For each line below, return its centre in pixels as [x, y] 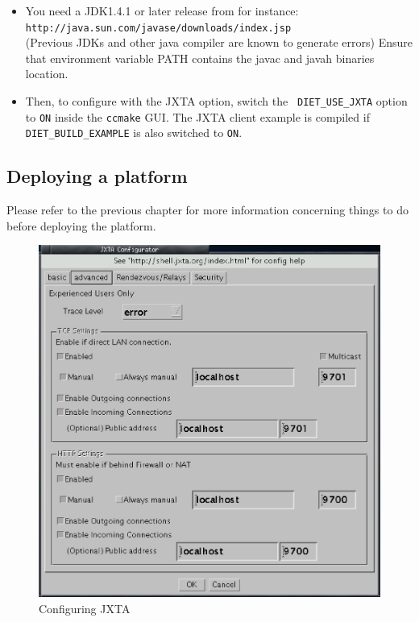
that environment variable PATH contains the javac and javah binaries [200, 58]
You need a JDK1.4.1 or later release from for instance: [162, 10]
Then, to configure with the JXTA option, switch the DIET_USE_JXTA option [216, 101]
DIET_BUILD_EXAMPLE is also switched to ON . [134, 133]
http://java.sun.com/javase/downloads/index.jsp [158, 28]
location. [47, 74]
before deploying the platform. [81, 225]
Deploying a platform [97, 176]
